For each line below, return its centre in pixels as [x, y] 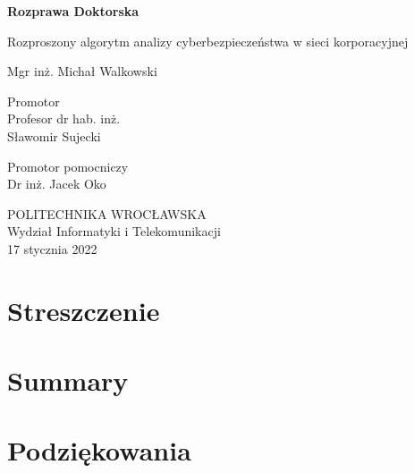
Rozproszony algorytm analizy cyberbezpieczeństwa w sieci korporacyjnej [208, 41]
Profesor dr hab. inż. [64, 118]
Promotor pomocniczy [68, 166]
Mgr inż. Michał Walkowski [82, 71]
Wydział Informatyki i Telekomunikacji [114, 231]
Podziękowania [99, 450]
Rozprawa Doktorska [73, 11]
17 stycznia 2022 [52, 248]
